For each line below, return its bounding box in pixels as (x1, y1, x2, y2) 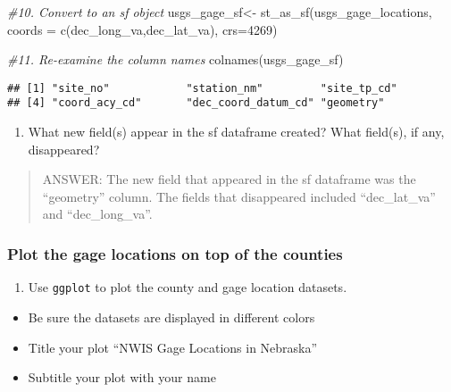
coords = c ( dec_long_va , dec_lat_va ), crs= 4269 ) (7, 20, 278, 38)
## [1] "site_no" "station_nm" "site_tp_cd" (7, 81, 397, 95)
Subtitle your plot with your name (28, 368, 216, 387)
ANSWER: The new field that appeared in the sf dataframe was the (42, 170, 416, 188)
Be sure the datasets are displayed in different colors (28, 307, 315, 326)
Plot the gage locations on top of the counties (7, 242, 343, 264)
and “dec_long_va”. (42, 204, 153, 223)
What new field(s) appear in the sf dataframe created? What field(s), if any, (28, 122, 445, 141)
